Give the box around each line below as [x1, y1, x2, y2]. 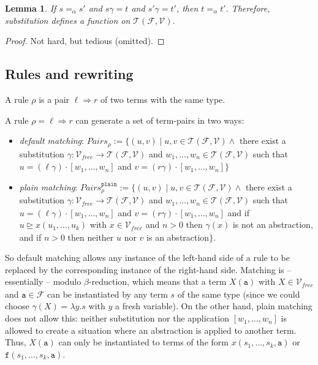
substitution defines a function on [5, 13, 131, 26]
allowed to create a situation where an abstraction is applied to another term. [5, 323, 297, 336]
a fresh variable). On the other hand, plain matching [115, 299, 312, 312]
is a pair [39, 92, 70, 105]
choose [5, 299, 29, 312]
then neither [67, 230, 114, 243]
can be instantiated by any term [47, 287, 168, 300]
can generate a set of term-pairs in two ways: [75, 113, 244, 126]
